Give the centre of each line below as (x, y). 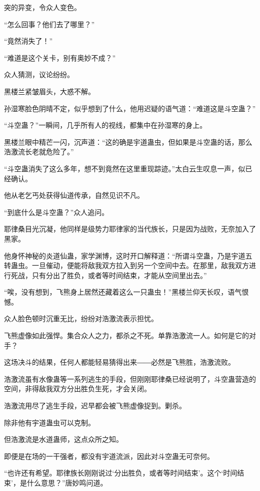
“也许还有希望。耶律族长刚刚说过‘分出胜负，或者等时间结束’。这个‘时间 (121, 473)
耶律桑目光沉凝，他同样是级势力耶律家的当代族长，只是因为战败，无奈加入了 (130, 229)
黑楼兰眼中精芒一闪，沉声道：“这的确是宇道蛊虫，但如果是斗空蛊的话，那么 (128, 142)
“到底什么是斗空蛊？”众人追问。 (56, 212)
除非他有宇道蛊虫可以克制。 (49, 422)
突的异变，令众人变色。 (42, 7)
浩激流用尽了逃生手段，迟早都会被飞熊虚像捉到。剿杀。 (95, 406)
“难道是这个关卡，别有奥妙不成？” (60, 57)
